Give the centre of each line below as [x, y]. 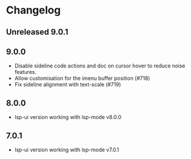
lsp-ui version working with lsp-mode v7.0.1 [67, 150]
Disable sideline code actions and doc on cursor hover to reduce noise [100, 66]
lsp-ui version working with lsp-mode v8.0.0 [68, 117]
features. [25, 72]
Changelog [33, 10]
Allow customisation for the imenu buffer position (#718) [82, 78]
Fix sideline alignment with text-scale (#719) [68, 84]
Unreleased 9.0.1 [37, 32]
